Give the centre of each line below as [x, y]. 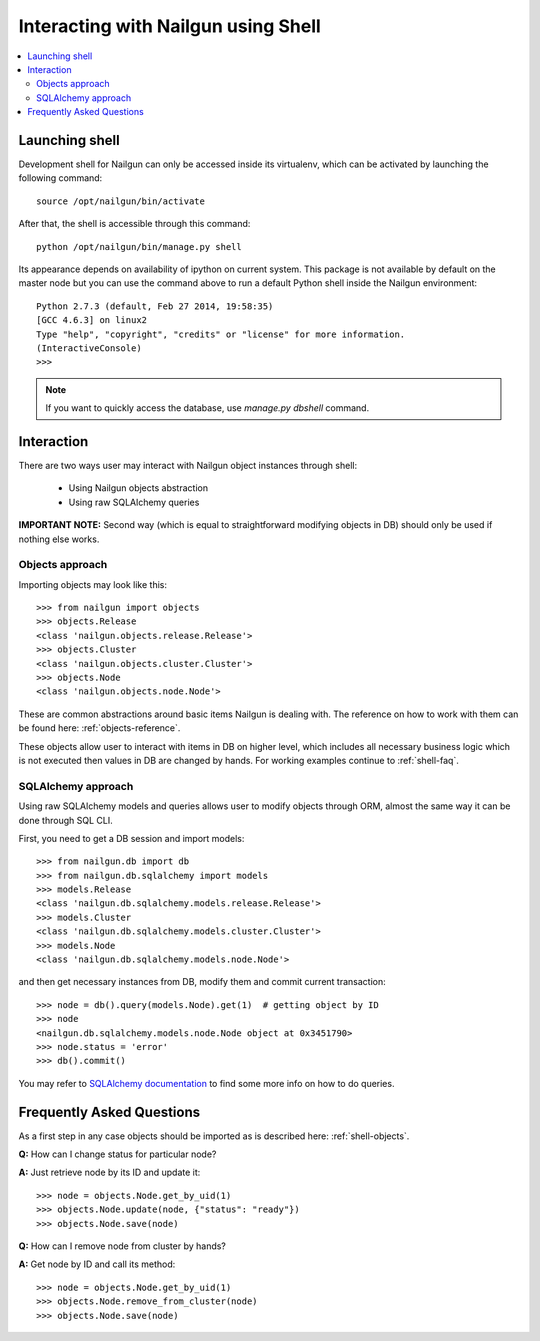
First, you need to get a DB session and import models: [131, 838]
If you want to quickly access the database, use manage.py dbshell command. [207, 408]
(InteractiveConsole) [89, 348]
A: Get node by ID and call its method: [97, 1264]
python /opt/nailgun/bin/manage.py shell [139, 246]
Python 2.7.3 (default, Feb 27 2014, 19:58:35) [155, 306]
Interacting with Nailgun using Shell [170, 26]
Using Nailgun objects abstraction [138, 488]
